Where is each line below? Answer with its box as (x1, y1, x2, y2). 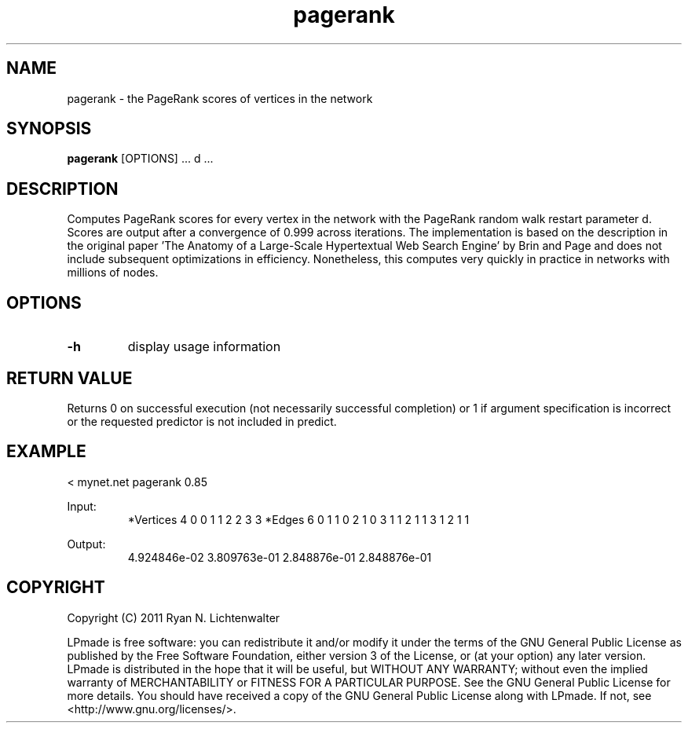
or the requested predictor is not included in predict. (67, 414, 337, 428)
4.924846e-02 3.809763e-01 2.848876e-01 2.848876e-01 (127, 550, 432, 564)
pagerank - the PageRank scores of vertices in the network (67, 91, 373, 105)
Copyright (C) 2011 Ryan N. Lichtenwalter (67, 610, 280, 625)
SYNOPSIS (6, 119, 92, 139)
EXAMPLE (6, 441, 86, 462)
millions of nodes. (67, 266, 159, 280)
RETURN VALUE (6, 368, 133, 388)
